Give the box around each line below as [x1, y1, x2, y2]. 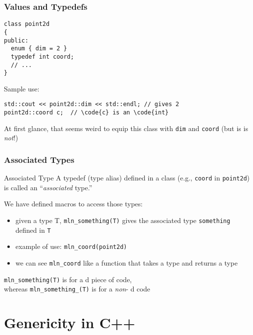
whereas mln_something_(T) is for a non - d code [4, 284, 150, 294]
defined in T [15, 224, 51, 235]
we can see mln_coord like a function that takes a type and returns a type [15, 258, 238, 268]
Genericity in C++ [4, 313, 136, 333]
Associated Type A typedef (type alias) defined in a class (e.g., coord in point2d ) [4, 173, 250, 183]
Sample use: [4, 83, 40, 93]
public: [4, 37, 29, 44]
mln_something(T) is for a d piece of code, [4, 274, 132, 284]
